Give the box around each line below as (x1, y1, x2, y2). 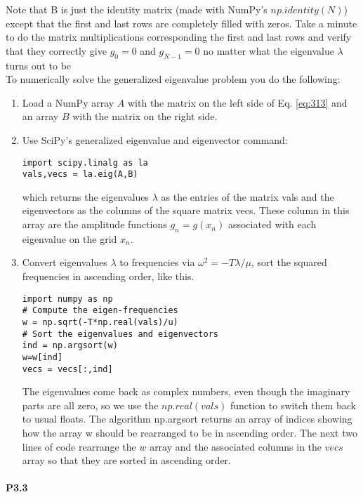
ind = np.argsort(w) (22, 340, 118, 351)
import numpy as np (22, 293, 113, 304)
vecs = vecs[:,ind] (22, 364, 113, 374)
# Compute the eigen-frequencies (22, 305, 178, 316)
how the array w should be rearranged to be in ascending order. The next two (22, 425, 357, 439)
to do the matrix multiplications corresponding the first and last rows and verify (6, 29, 352, 44)
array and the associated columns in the (150, 439, 322, 453)
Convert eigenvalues (22, 255, 107, 270)
